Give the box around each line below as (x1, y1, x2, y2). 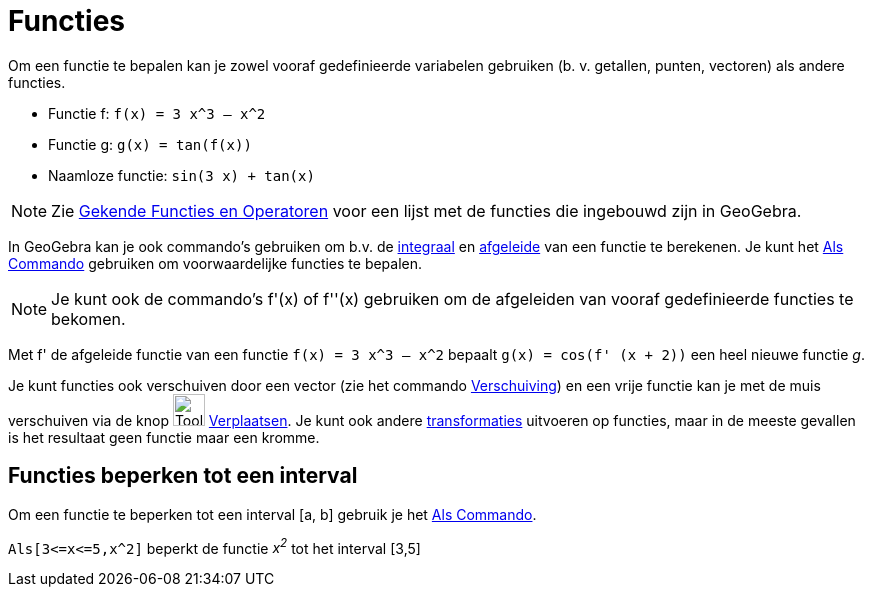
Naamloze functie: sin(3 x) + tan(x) (48, 166, 315, 184)
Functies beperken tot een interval (8, 463, 358, 489)
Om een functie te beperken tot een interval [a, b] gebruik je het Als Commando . (8, 505, 537, 523)
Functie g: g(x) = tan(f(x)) (48, 135, 252, 153)
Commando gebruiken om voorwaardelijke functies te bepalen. (8, 254, 423, 272)
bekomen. (51, 308, 126, 329)
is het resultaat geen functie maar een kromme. (8, 428, 320, 446)
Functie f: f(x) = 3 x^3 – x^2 (48, 104, 266, 122)
